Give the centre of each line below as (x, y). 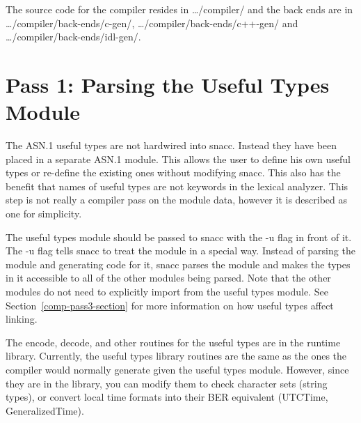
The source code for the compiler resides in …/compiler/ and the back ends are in (179, 9)
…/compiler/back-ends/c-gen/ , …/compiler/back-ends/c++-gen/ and (152, 23)
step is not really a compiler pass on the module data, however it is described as (177, 200)
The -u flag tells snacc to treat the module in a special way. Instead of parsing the (180, 251)
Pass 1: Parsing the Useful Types (168, 84)
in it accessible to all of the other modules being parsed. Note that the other (168, 278)
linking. (22, 319)
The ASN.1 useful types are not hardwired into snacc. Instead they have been (171, 145)
